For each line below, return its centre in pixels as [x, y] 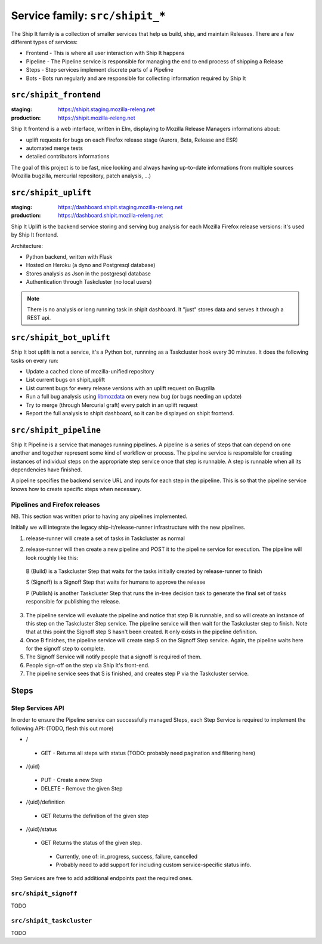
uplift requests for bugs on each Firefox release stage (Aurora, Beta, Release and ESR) [132, 140]
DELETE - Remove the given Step [82, 788]
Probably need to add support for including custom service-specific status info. [154, 865]
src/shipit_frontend [56, 95]
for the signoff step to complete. [66, 649]
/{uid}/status [41, 829]
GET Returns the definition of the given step [95, 816]
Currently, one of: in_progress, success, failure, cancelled [127, 856]
